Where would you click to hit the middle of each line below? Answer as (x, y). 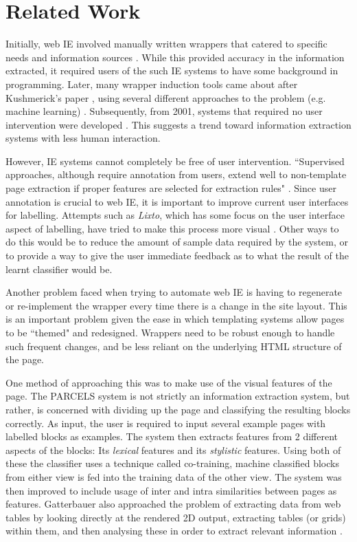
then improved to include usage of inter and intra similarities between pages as (171, 490)
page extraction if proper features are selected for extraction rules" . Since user (171, 188)
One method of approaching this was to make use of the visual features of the (169, 382)
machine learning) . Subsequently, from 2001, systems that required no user (164, 111)
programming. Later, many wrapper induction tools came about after (152, 84)
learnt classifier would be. (59, 269)
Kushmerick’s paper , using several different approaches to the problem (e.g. (166, 97)
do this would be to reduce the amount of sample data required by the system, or (177, 242)
